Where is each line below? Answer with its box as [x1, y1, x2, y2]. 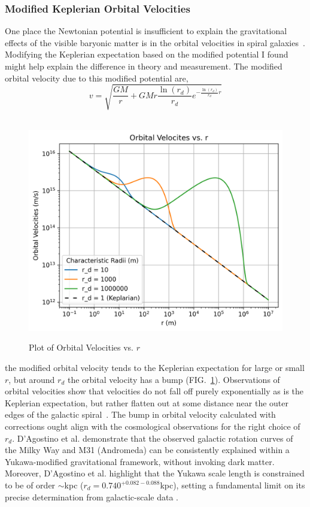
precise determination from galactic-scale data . [5, 490, 178, 503]
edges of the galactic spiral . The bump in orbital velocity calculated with [5, 408, 276, 421]
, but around [8, 373, 55, 385]
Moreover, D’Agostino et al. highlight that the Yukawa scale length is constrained [5, 467, 305, 479]
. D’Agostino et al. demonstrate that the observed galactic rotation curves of [12, 431, 293, 444]
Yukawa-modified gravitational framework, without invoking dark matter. [5, 455, 275, 467]
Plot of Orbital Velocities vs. [29, 341, 134, 354]
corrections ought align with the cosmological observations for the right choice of [5, 420, 300, 433]
